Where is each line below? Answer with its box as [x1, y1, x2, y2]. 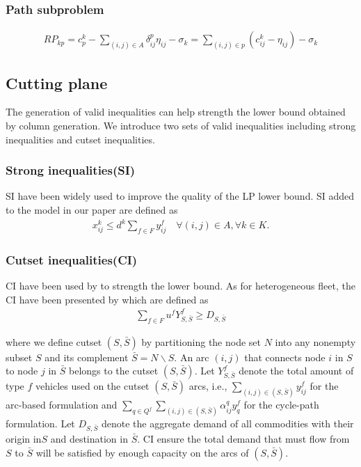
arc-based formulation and [6, 397, 118, 412]
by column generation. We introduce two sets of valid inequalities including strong [6, 118, 356, 132]
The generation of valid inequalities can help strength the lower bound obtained [6, 104, 346, 119]
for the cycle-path [243, 397, 319, 412]
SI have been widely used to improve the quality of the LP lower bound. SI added [6, 189, 355, 203]
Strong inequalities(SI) [6, 161, 136, 179]
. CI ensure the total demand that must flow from [137, 431, 350, 445]
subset [6, 349, 33, 364]
